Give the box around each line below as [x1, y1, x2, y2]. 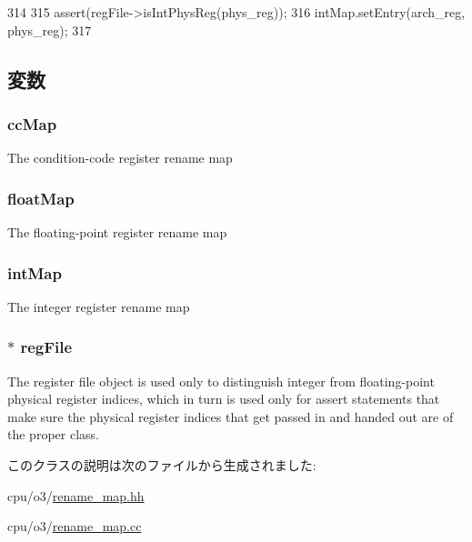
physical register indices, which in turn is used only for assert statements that [7, 389, 440, 408]
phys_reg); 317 [7, 20, 92, 39]
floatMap [7, 186, 75, 209]
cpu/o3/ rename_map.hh [7, 486, 145, 505]
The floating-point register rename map [7, 223, 227, 241]
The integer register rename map [7, 296, 190, 316]
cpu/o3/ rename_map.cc [7, 517, 142, 536]
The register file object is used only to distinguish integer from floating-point [7, 371, 435, 390]
